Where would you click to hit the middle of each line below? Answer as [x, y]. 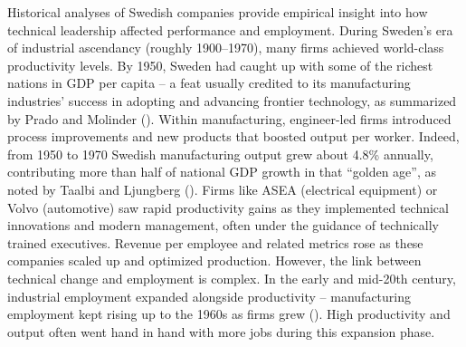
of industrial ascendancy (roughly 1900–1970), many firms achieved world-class [226, 48]
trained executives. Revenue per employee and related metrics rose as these [215, 242]
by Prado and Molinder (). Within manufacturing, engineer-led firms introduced [229, 118]
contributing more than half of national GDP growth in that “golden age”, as [222, 172]
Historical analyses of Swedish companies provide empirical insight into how [218, 12]
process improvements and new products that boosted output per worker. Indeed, [233, 136]
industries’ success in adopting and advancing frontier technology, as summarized [232, 100]
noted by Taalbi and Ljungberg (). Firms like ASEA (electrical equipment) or [223, 189]
